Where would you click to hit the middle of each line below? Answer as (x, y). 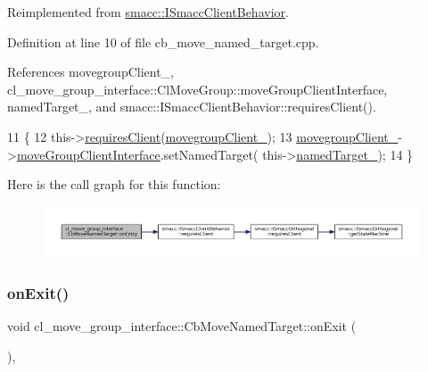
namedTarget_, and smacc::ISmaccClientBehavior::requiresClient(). (192, 107)
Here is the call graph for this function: (114, 184)
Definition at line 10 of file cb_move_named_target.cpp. (163, 41)
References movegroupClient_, (91, 72)
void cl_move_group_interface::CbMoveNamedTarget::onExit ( (182, 325)
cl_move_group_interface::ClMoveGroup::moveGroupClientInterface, (198, 89)
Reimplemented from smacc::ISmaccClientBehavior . (148, 12)
